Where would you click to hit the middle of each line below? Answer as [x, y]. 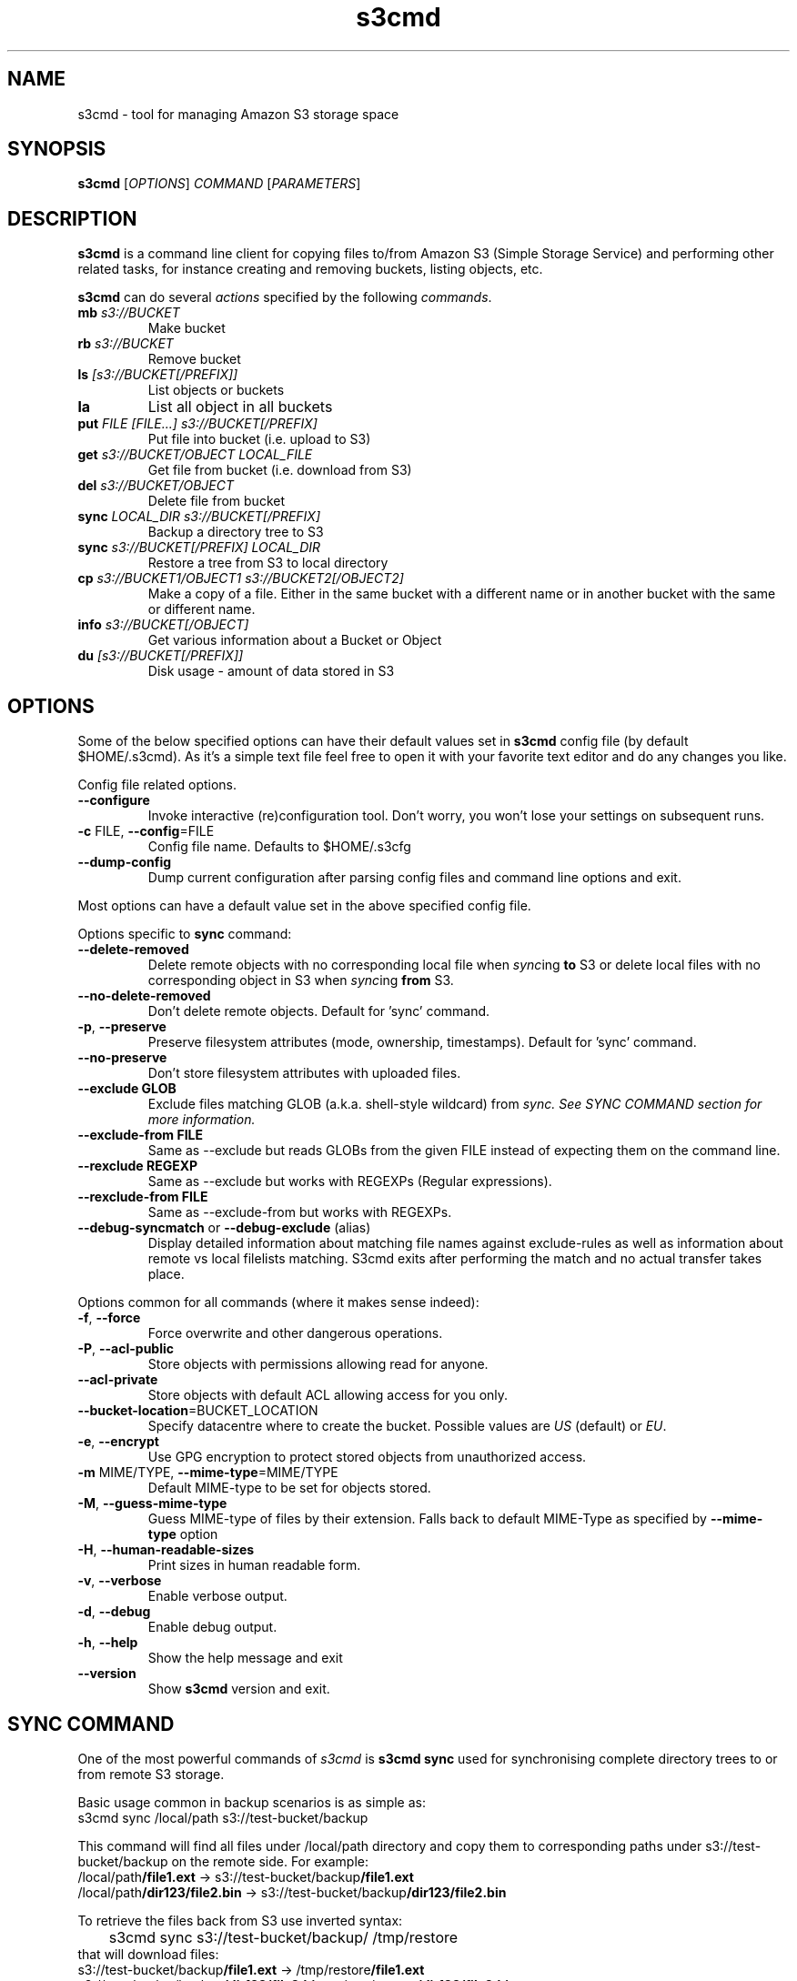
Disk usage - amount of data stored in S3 [271, 671]
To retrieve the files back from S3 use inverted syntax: [240, 1920]
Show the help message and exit [245, 1658]
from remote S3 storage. [151, 1774]
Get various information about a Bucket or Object [295, 640]
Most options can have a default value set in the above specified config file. [304, 906]
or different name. [202, 609]
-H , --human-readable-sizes [166, 1550]
